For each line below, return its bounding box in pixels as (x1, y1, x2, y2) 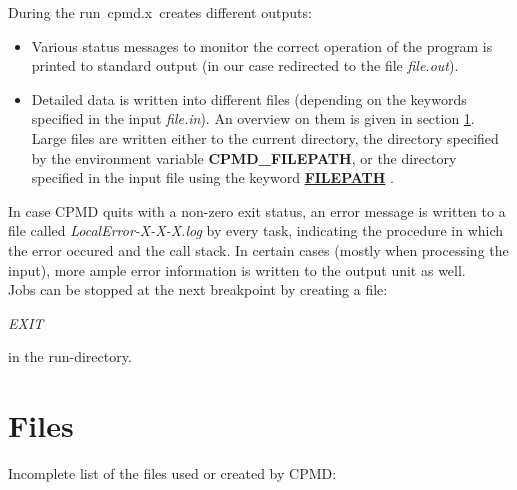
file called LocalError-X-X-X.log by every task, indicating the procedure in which (8, 220, 504, 241)
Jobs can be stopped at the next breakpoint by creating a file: (8, 279, 388, 300)
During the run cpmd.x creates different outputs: (8, 2, 312, 22)
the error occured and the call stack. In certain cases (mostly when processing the (8, 239, 509, 260)
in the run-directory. (8, 346, 132, 367)
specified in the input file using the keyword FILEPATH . (31, 167, 394, 188)
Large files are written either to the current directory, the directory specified (31, 127, 499, 148)
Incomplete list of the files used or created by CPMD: (8, 463, 337, 484)
